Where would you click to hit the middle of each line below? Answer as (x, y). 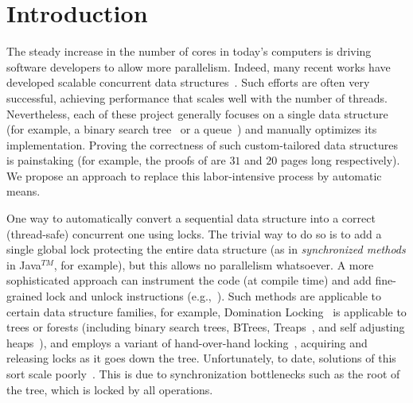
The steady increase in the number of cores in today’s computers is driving (189, 51)
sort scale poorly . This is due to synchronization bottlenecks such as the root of (203, 374)
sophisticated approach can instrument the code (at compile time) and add (189, 280)
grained (25, 296)
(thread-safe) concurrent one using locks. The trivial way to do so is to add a (194, 233)
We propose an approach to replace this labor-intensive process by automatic (194, 175)
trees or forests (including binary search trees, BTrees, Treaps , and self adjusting (206, 327)
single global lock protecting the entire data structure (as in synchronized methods (206, 249)
